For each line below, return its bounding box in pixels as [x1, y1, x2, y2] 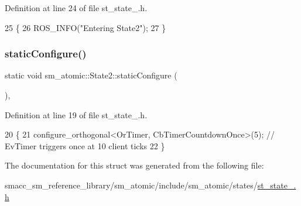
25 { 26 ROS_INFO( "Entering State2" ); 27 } [5, 21, 166, 33]
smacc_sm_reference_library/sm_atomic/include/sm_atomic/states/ [5, 178, 258, 191]
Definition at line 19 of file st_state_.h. [5, 108, 148, 121]
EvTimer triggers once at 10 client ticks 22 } [5, 139, 165, 152]
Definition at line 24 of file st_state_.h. [5, 2, 148, 13]
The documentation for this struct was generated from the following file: [5, 159, 264, 171]
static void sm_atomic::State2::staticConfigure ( [5, 69, 177, 81]
